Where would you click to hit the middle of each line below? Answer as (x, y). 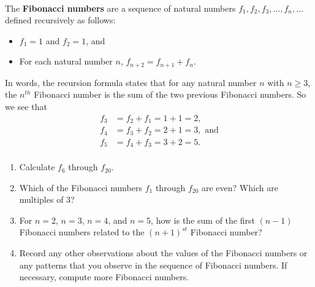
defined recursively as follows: (60, 20)
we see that (26, 107)
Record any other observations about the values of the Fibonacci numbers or (163, 253)
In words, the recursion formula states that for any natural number (131, 82)
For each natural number (66, 61)
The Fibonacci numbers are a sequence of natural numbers (120, 8)
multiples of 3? (47, 199)
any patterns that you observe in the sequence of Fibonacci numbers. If (153, 265)
